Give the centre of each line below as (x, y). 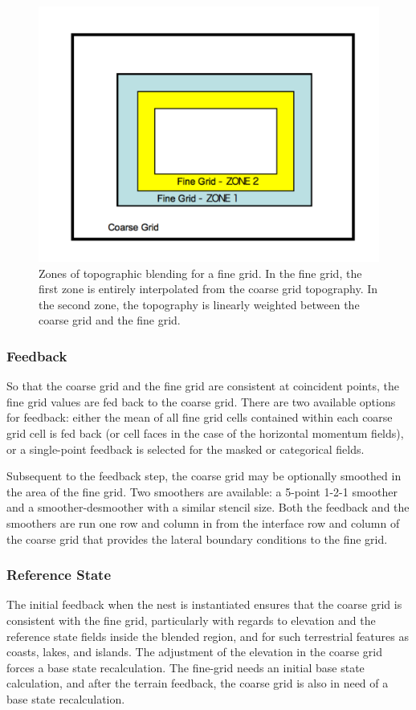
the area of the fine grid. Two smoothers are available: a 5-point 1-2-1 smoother (202, 491)
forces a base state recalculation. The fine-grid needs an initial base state (186, 667)
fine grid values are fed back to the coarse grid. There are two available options (201, 401)
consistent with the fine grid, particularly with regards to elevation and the (191, 620)
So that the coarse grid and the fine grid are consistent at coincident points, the (203, 386)
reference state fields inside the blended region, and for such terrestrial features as (208, 636)
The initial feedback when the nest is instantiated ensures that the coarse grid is (204, 604)
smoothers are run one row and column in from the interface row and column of (203, 522)
